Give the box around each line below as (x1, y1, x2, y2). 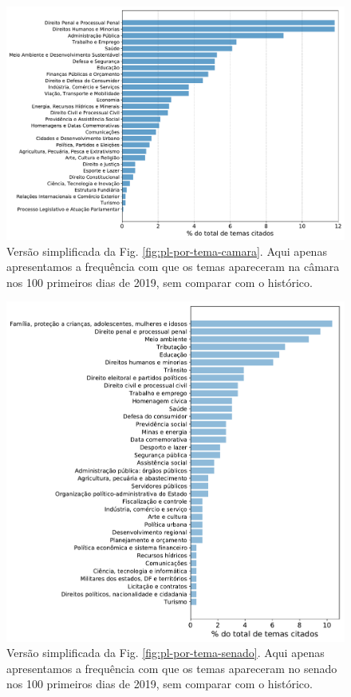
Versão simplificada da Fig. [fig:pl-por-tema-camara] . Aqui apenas (6, 242, 327, 259)
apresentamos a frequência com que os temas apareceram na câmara (6, 258, 340, 275)
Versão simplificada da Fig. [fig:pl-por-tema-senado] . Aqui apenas (6, 644, 325, 661)
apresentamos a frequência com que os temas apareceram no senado (6, 659, 337, 676)
